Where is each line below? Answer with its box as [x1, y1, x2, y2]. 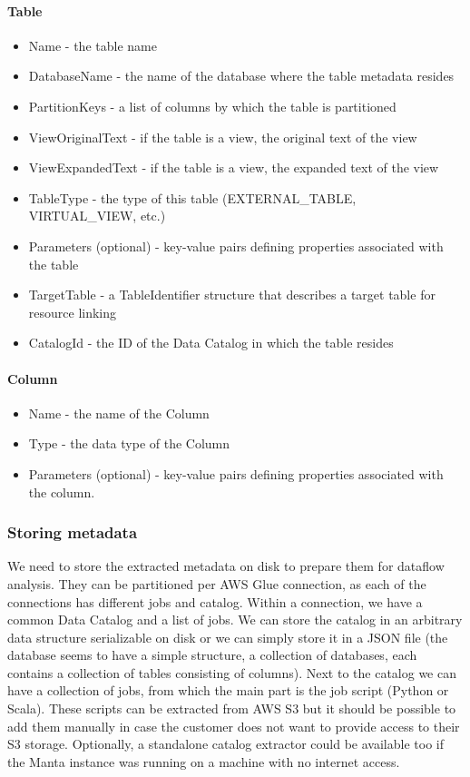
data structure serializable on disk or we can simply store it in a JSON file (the [7, 627, 448, 646]
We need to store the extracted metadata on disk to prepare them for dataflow [7, 556, 445, 575]
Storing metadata [7, 521, 138, 544]
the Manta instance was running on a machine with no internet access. [7, 752, 400, 771]
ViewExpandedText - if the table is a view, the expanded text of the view [28, 158, 439, 177]
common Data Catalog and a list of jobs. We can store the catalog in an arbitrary [7, 610, 463, 629]
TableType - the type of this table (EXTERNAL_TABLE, [28, 188, 357, 207]
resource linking [28, 302, 117, 321]
